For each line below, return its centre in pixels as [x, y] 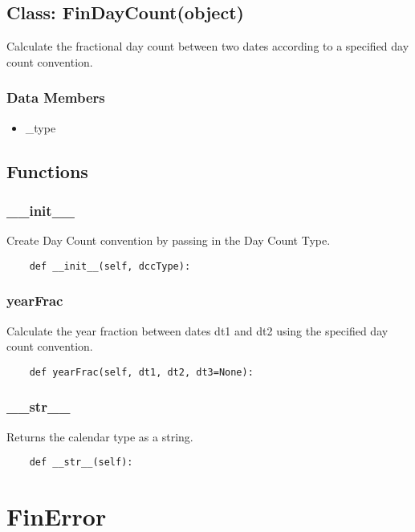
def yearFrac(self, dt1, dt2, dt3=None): [141, 372]
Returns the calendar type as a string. [100, 436]
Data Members [56, 97]
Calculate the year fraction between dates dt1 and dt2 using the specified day [197, 330]
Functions [47, 171]
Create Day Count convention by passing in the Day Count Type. [169, 240]
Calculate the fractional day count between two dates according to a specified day [208, 46]
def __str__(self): [81, 463]
